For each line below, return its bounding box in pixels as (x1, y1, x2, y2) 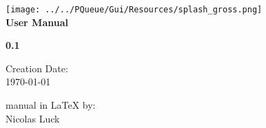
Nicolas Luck (6, 111, 60, 125)
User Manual (6, 14, 68, 29)
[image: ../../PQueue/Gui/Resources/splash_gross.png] (6, 5, 263, 14)
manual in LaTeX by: (6, 98, 96, 112)
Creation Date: (6, 61, 68, 75)
